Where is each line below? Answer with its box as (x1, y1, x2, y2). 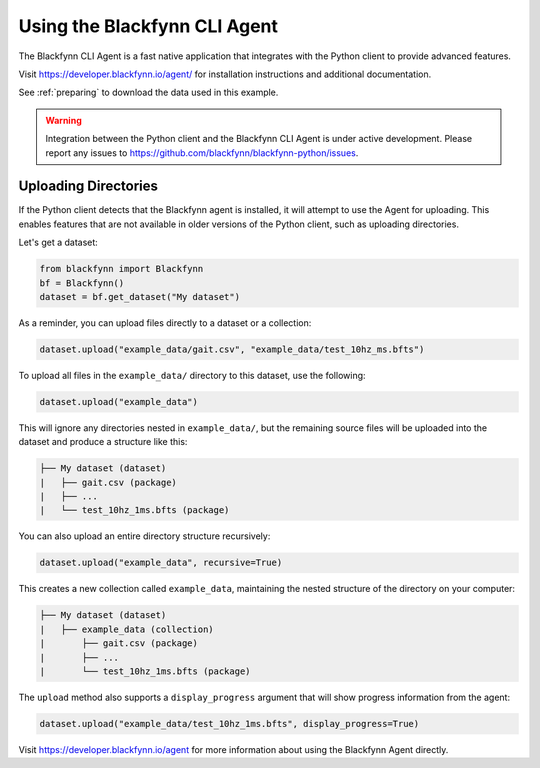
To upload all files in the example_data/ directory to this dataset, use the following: (18, 369, 366, 381)
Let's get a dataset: (18, 236, 99, 249)
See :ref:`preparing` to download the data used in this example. (18, 86, 279, 99)
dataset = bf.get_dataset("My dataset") (39, 291, 240, 302)
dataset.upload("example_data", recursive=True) (39, 557, 283, 569)
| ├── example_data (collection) (39, 623, 214, 635)
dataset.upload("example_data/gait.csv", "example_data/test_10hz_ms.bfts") (39, 343, 425, 355)
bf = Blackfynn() (39, 277, 125, 289)
